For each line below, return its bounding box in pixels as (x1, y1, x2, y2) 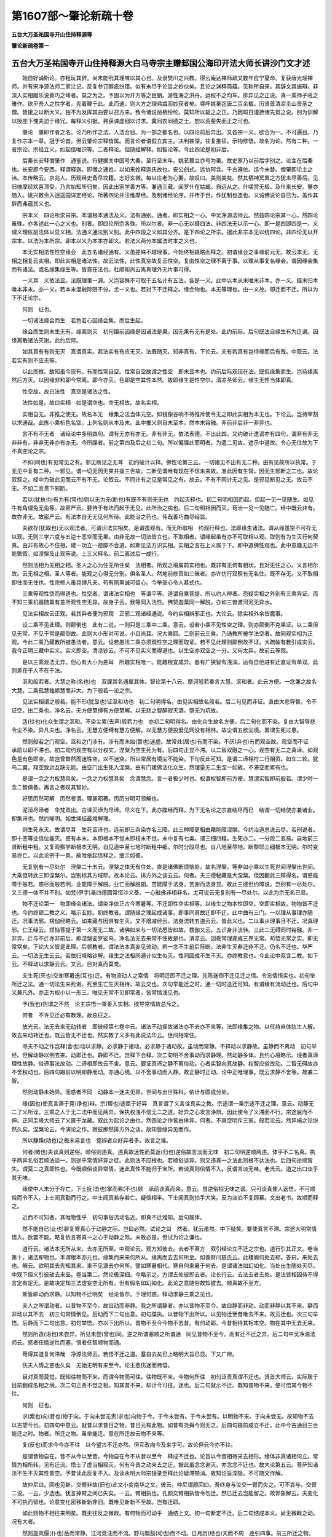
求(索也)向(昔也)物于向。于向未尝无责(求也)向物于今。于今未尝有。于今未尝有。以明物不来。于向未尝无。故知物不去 (22, 1413, 314, 1420)
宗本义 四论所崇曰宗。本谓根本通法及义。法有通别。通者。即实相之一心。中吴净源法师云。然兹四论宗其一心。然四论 (22, 211, 318, 218)
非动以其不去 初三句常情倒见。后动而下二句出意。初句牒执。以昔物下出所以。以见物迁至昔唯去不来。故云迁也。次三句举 (11, 1310, 318, 1318)
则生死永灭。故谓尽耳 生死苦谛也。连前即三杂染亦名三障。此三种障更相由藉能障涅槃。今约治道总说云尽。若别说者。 (22, 826, 318, 833)
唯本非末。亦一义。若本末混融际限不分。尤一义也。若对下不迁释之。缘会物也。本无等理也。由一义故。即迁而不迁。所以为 (11, 285, 318, 293)
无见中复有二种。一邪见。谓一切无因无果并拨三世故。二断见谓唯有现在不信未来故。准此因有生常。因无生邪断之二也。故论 (11, 467, 318, 475)
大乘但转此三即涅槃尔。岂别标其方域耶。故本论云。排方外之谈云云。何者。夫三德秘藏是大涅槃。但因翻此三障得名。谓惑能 (11, 872, 318, 879)
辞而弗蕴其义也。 (11, 200, 55, 207)
